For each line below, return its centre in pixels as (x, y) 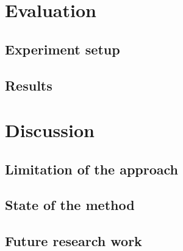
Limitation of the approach (92, 169)
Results (29, 85)
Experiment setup (63, 49)
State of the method (70, 205)
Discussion (50, 130)
